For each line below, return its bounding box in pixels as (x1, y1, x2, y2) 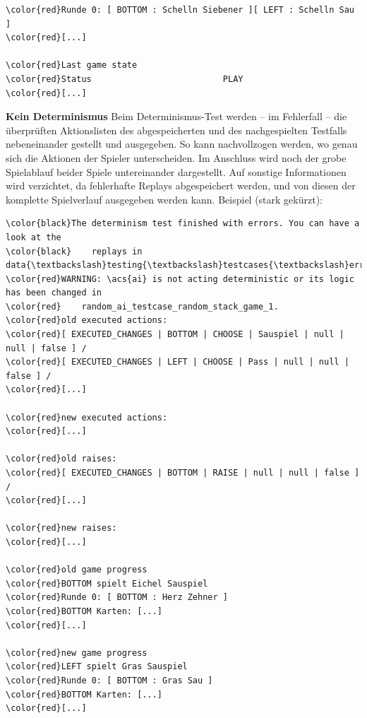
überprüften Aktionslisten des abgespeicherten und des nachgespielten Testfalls (6, 122, 347, 137)
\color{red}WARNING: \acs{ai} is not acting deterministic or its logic (6, 273, 354, 284)
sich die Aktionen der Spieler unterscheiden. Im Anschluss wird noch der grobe (6, 150, 347, 165)
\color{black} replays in (6, 246, 143, 257)
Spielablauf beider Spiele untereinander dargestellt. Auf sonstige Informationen (6, 164, 347, 179)
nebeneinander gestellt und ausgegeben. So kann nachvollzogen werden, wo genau (6, 136, 358, 151)
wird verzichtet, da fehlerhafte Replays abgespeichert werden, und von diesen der (6, 178, 356, 193)
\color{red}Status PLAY (6, 73, 243, 84)
